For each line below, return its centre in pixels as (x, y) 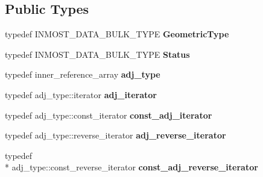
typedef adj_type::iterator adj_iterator (81, 94)
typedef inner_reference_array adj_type (83, 74)
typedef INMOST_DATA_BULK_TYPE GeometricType (117, 34)
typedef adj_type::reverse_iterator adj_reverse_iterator (116, 135)
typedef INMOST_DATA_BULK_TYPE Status (97, 54)
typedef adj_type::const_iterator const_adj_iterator (109, 115)
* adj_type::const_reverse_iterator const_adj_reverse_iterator (131, 167)
